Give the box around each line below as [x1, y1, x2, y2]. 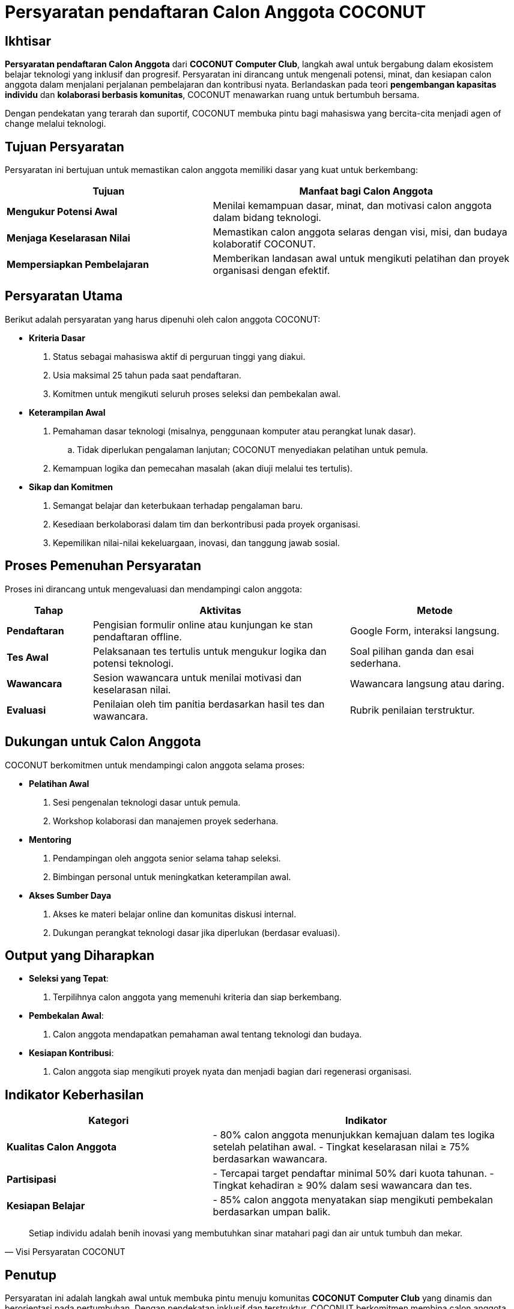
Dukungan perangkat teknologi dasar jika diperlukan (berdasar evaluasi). [53, 927, 340, 938]
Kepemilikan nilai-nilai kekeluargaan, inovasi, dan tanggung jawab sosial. [53, 537, 340, 548]
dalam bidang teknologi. [213, 211, 321, 224]
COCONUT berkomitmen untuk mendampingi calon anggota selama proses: [5, 759, 305, 770]
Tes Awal [7, 651, 49, 663]
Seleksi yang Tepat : [29, 973, 109, 984]
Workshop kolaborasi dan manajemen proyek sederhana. [53, 815, 279, 826]
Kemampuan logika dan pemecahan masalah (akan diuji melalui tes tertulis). [53, 463, 353, 473]
